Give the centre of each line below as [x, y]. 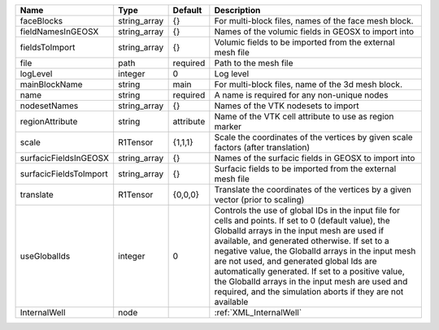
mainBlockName [51, 84]
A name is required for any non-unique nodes [301, 95]
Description [237, 10]
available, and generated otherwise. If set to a [302, 241]
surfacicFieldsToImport [64, 174]
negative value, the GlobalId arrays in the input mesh [315, 251]
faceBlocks [41, 21]
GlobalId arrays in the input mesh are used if [299, 230]
